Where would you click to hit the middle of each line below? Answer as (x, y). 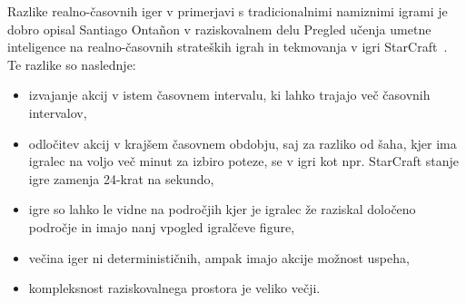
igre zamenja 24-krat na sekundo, (121, 178)
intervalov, (58, 112)
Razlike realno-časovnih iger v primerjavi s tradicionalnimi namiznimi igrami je (228, 11)
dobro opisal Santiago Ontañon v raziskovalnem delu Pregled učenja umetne (219, 29)
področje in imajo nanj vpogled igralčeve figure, (162, 226)
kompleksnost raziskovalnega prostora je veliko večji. (174, 288)
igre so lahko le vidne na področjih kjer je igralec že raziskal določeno (222, 209)
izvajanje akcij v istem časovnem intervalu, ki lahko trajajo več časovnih (229, 95)
